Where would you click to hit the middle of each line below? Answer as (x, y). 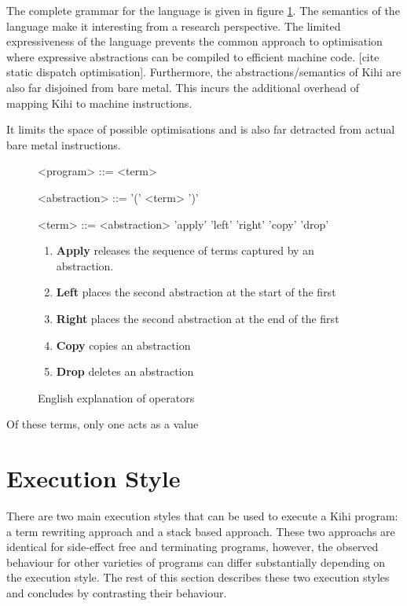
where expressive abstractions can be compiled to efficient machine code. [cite (193, 56)
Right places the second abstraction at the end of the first (198, 318)
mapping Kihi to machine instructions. (99, 103)
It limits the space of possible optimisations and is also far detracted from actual (201, 129)
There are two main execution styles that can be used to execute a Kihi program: (202, 516)
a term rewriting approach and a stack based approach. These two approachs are (201, 531)
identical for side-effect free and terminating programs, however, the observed (192, 547)
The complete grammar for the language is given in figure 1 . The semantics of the (203, 10)
